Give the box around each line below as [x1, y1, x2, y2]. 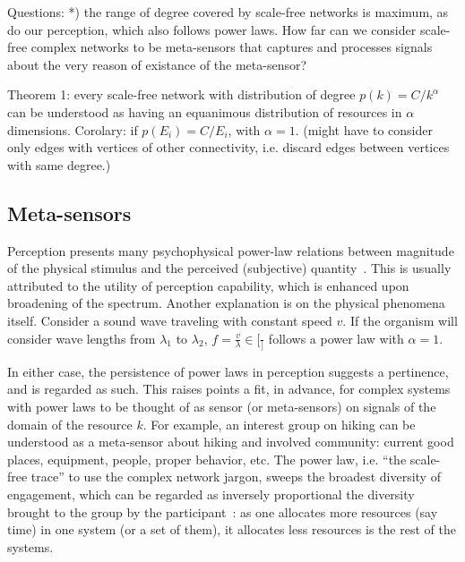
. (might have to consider [295, 120, 433, 139]
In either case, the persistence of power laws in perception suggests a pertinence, [7, 362, 449, 380]
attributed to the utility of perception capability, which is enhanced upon [7, 276, 409, 294]
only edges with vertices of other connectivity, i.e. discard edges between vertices [7, 138, 450, 157]
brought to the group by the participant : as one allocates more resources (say [7, 502, 438, 521]
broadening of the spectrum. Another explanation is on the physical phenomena [7, 294, 445, 312]
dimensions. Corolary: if [7, 120, 138, 139]
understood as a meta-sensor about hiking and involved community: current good [7, 432, 454, 451]
